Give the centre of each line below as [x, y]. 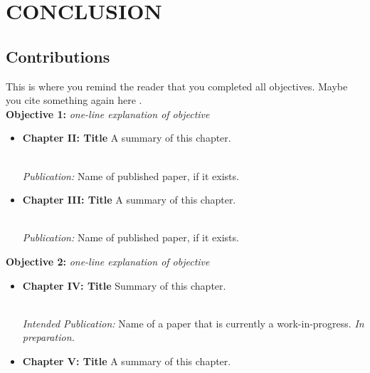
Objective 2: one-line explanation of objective [108, 261]
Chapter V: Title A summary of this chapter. [127, 361]
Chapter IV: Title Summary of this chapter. [124, 285]
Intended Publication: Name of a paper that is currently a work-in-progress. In [193, 323]
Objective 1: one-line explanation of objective [108, 114]
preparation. [48, 337]
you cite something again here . [74, 100]
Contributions [58, 56]
